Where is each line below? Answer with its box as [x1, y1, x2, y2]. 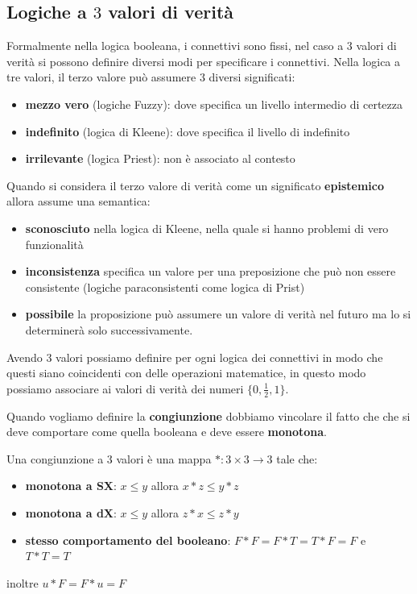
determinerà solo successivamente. [25, 321, 193, 338]
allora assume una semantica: [6, 193, 151, 210]
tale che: [276, 450, 318, 467]
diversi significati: [208, 69, 295, 85]
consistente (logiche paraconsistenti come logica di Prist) [25, 278, 305, 295]
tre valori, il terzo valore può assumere [6, 69, 196, 85]
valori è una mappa [116, 450, 212, 467]
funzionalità [25, 235, 84, 252]
